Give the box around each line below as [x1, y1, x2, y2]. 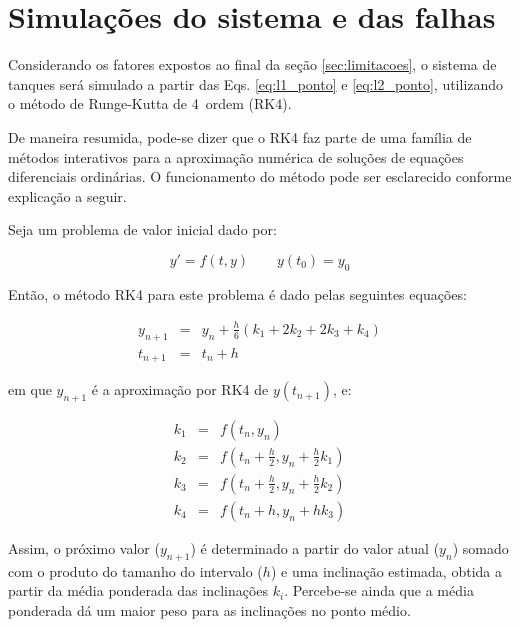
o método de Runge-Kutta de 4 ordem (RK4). [8, 93, 292, 114]
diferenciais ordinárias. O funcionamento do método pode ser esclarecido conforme [8, 166, 512, 187]
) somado [452, 538, 509, 559]
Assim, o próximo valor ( [8, 538, 160, 559]
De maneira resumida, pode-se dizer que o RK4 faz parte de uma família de [8, 126, 472, 147]
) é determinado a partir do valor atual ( [190, 538, 440, 559]
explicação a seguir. [8, 185, 127, 206]
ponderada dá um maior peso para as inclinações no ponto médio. [8, 600, 411, 620]
